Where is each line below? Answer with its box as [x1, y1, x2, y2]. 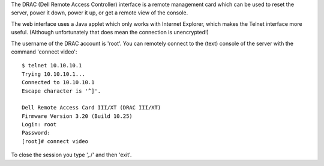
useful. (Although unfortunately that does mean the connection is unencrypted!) [11, 29, 209, 36]
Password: [22, 129, 50, 137]
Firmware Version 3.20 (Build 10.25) [22, 112, 133, 120]
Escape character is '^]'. [22, 87, 101, 94]
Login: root [22, 121, 57, 128]
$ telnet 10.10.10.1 [22, 62, 82, 69]
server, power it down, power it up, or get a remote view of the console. [11, 9, 188, 16]
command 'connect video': [11, 48, 77, 55]
